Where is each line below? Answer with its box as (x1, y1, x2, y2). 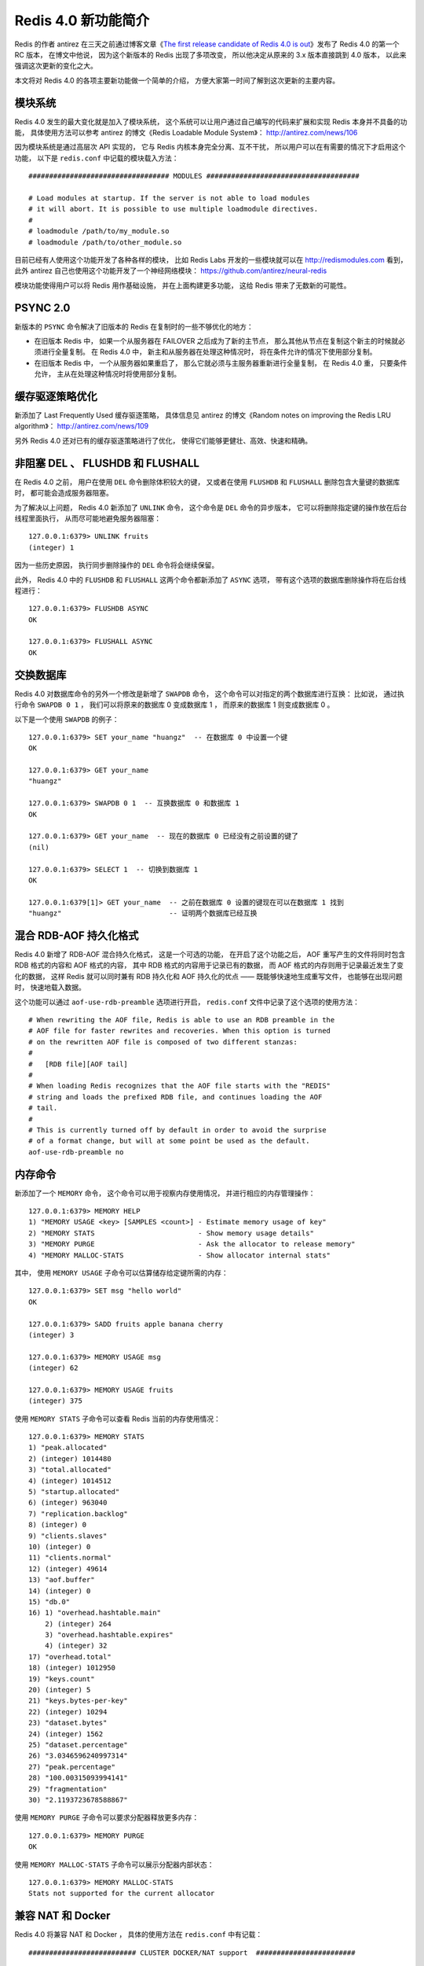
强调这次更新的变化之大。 (14, 61, 97, 71)
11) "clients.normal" (28, 1553, 111, 1563)
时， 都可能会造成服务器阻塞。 (14, 488, 113, 498)
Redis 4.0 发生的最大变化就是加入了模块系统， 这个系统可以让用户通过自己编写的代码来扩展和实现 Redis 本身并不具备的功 (14, 116, 408, 126)
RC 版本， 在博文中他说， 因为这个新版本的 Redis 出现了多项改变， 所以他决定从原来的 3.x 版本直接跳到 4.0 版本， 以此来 (14, 50, 407, 59)
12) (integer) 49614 (28, 1564, 108, 1573)
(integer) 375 (28, 1397, 82, 1405)
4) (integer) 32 (44, 1641, 108, 1651)
